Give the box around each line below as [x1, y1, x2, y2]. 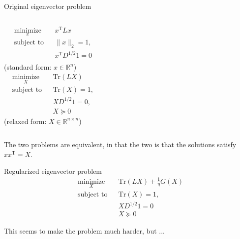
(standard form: [4, 62, 52, 72]
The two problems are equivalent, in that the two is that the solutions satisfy [4, 139, 237, 150]
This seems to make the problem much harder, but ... [4, 226, 165, 236]
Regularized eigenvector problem [4, 165, 102, 176]
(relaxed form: [4, 116, 47, 126]
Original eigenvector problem [4, 1, 91, 11]
